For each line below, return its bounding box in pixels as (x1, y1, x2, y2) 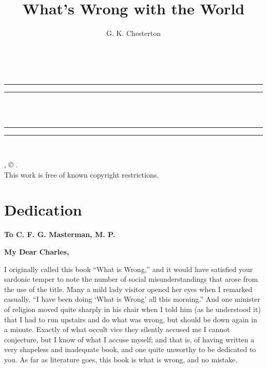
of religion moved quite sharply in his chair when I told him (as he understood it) (4, 303, 261, 314)
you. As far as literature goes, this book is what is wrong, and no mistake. (4, 354, 238, 364)
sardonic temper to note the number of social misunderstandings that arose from (4, 274, 258, 284)
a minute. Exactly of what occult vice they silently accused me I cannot (4, 324, 230, 335)
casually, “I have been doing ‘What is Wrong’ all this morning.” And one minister (4, 294, 261, 304)
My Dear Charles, (4, 246, 69, 257)
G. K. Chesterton (106, 28, 161, 38)
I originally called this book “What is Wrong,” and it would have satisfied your (4, 263, 253, 274)
